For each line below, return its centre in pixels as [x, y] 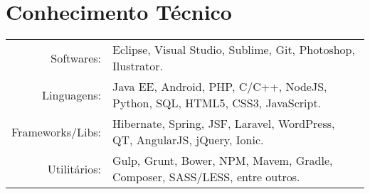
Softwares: [76, 58]
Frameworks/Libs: [57, 131]
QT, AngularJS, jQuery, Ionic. [188, 140]
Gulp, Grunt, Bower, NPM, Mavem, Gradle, [223, 161]
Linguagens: [72, 95]
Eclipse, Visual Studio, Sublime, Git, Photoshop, [234, 50]
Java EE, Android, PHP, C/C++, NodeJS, [220, 87]
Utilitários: [74, 168]
